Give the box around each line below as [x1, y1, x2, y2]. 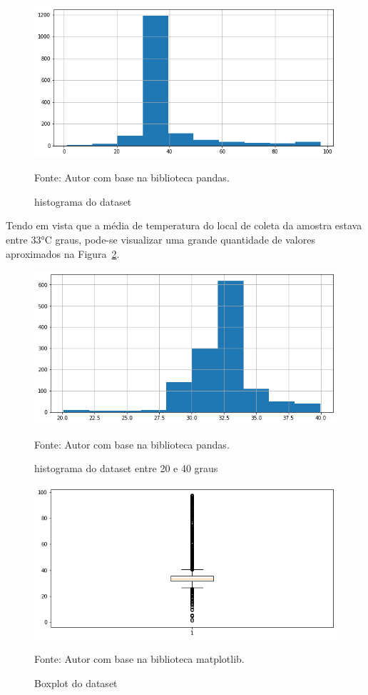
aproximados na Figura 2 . [6, 246, 120, 261]
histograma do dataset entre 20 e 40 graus [34, 461, 218, 476]
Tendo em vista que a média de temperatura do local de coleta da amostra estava [6, 218, 362, 233]
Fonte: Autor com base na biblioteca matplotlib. [34, 651, 245, 666]
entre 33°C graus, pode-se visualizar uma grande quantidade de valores [6, 232, 315, 247]
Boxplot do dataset [34, 675, 118, 690]
